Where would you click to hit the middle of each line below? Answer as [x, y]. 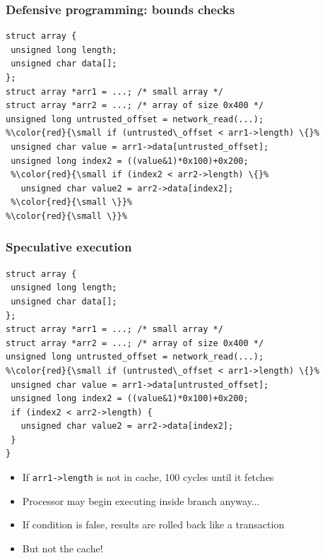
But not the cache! [63, 548]
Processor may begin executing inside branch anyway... [141, 500]
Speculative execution [69, 247]
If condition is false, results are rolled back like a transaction [153, 524]
